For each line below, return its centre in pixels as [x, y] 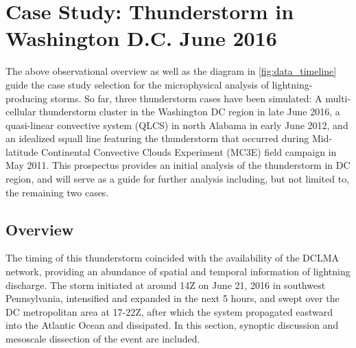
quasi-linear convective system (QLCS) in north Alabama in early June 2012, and [177, 125]
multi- [338, 98]
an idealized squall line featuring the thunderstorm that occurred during [157, 138]
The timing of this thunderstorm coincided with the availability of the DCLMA [172, 258]
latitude [22, 151]
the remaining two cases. [57, 192]
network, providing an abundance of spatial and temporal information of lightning [178, 271]
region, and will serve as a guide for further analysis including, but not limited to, [178, 179]
